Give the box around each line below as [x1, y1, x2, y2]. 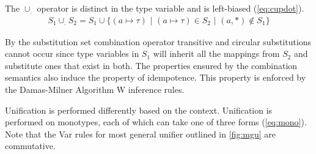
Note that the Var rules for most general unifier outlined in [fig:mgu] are [5, 127, 276, 140]
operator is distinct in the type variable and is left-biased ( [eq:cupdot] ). [37, 2, 304, 14]
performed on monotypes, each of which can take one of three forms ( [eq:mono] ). [5, 116, 307, 128]
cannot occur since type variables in [5, 47, 139, 60]
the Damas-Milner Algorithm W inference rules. [5, 83, 185, 95]
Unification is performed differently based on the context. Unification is [5, 103, 273, 116]
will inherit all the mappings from [153, 47, 280, 60]
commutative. [5, 139, 56, 152]
